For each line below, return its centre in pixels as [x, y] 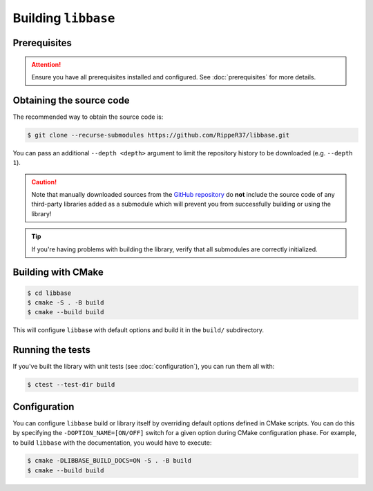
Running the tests [52, 350]
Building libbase [64, 18]
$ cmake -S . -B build [66, 302]
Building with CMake [58, 272]
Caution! [44, 182]
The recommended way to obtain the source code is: [88, 117]
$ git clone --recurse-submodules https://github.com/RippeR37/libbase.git [159, 135]
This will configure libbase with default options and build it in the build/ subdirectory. [138, 330]
